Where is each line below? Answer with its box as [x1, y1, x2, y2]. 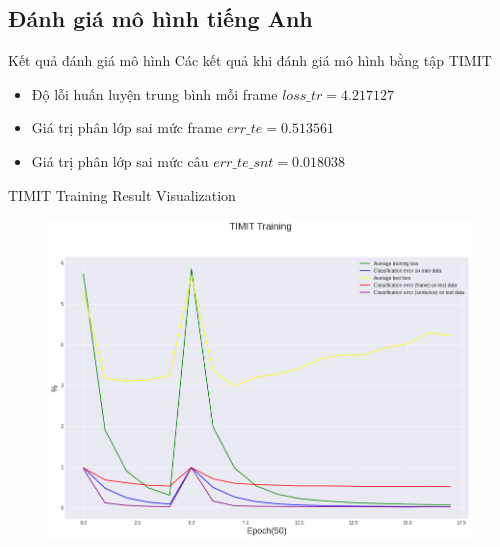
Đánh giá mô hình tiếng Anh [8, 3, 313, 34]
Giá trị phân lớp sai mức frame [31, 117, 223, 138]
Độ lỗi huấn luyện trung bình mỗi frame [31, 83, 278, 104]
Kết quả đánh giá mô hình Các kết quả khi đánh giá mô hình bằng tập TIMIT [8, 50, 492, 71]
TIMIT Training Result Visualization [8, 184, 236, 205]
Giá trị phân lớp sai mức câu [31, 150, 209, 171]
